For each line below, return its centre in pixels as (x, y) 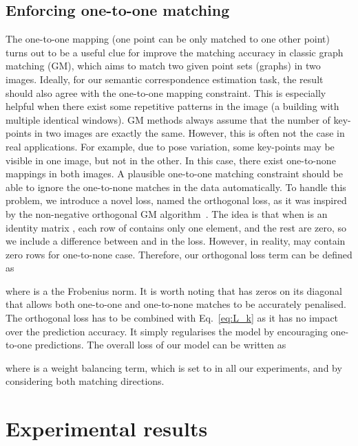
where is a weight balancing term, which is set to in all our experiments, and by (174, 367)
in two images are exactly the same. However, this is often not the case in (190, 133)
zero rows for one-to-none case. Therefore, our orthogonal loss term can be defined (179, 254)
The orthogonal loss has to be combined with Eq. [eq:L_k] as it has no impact (172, 318)
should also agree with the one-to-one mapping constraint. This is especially (166, 92)
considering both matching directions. (85, 381)
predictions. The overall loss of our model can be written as (160, 345)
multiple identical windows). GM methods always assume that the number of (168, 119)
